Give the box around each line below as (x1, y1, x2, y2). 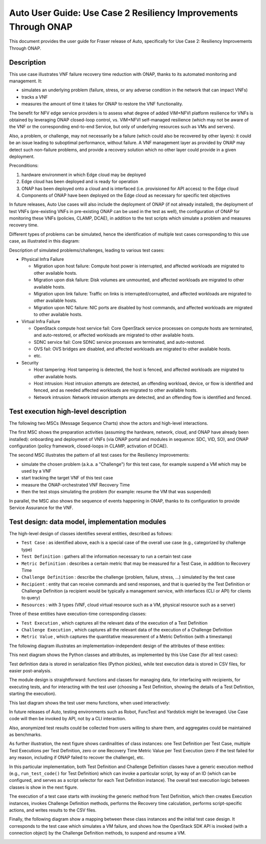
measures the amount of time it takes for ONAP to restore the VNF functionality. (21, 101, 183, 107)
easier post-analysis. (9, 667, 52, 673)
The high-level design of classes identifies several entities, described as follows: (9, 530, 173, 536)
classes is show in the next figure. (9, 784, 78, 790)
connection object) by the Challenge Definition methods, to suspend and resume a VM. (9, 830, 186, 836)
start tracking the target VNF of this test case (21, 475, 113, 481)
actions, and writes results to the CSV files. (9, 807, 97, 813)
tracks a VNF (21, 94, 48, 100)
